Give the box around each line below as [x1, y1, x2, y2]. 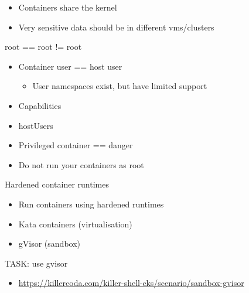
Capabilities [18, 99, 62, 111]
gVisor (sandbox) [18, 237, 81, 250]
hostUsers [18, 119, 53, 131]
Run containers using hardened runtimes [18, 197, 164, 210]
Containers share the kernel [18, 1, 117, 13]
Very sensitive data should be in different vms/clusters [18, 21, 214, 33]
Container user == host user [18, 60, 122, 72]
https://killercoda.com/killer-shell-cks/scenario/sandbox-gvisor [18, 277, 244, 289]
